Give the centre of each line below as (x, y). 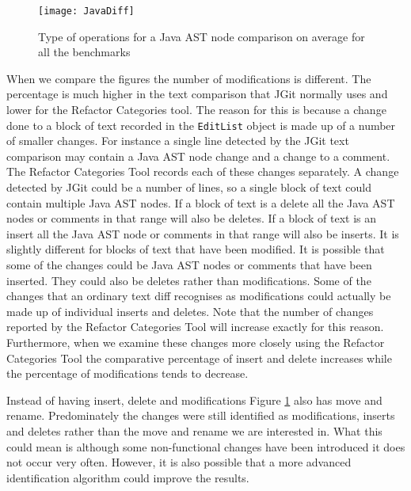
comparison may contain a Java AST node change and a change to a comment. (198, 156)
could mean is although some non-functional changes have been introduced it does (206, 446)
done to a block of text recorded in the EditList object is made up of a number (201, 125)
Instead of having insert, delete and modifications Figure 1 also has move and (194, 400)
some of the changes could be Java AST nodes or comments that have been (189, 265)
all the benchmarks (84, 52)
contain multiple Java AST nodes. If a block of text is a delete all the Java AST (201, 202)
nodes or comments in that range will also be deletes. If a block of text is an (192, 218)
